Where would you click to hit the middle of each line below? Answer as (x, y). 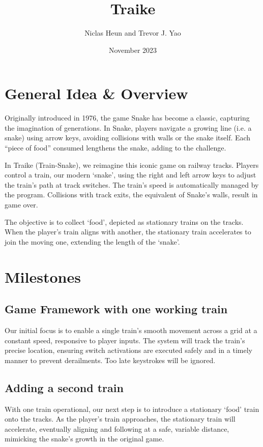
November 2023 (133, 50)
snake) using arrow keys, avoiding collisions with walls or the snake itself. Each (128, 138)
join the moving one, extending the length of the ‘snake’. (92, 241)
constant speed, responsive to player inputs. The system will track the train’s (125, 340)
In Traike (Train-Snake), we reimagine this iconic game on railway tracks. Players (132, 165)
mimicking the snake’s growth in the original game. (84, 439)
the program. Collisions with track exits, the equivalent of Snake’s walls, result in (131, 195)
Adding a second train (64, 387)
